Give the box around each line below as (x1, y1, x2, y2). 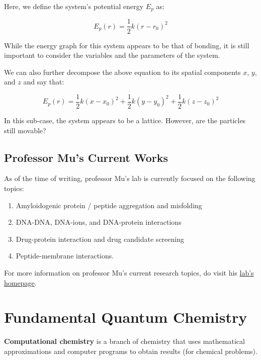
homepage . (4, 277, 37, 288)
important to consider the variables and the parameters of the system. (4, 50, 220, 60)
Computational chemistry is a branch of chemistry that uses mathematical (4, 336, 245, 346)
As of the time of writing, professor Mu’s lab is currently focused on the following (4, 173, 255, 184)
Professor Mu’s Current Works (4, 149, 168, 165)
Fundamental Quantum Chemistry (4, 307, 247, 327)
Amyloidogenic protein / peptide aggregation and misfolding (16, 200, 202, 210)
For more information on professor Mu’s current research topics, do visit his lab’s (4, 267, 254, 278)
